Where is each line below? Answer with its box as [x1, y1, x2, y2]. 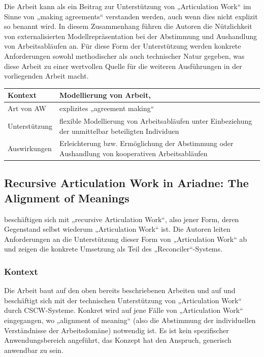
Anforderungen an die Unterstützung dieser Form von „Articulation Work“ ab [4, 233, 247, 244]
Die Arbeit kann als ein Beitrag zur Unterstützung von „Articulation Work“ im [4, 1, 251, 11]
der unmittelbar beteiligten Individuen [59, 125, 179, 136]
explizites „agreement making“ [59, 103, 154, 114]
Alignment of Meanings [4, 190, 129, 205]
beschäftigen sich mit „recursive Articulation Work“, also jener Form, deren [4, 213, 239, 224]
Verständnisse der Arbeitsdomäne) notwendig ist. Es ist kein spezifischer [4, 325, 229, 335]
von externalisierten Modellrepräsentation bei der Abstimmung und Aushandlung [4, 30, 257, 41]
